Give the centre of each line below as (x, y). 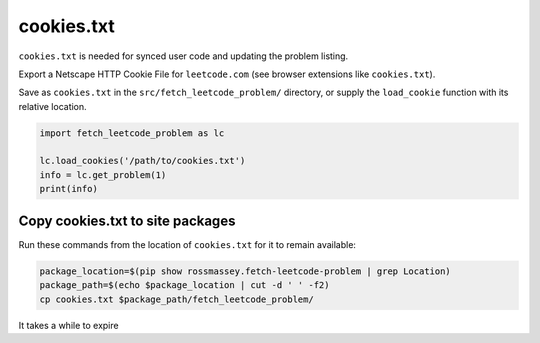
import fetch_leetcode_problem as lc (132, 133)
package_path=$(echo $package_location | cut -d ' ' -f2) (184, 285)
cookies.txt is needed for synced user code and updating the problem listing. (183, 56)
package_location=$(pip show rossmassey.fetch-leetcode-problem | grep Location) (245, 271)
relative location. (52, 106)
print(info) (69, 189)
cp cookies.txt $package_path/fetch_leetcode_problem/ (176, 299)
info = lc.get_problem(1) (103, 174)
